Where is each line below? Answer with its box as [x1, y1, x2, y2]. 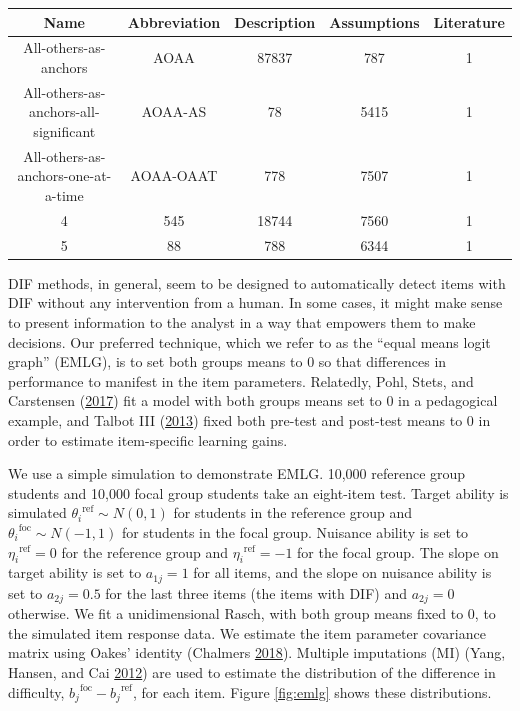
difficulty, [8, 681, 65, 702]
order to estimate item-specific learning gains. [8, 429, 288, 450]
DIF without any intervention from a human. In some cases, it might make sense [8, 292, 503, 313]
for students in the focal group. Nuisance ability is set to [121, 521, 469, 542]
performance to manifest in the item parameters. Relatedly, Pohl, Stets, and [8, 370, 474, 391]
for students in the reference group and [173, 502, 413, 523]
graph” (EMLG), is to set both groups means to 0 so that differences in [8, 351, 447, 372]
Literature [433, 11, 505, 32]
